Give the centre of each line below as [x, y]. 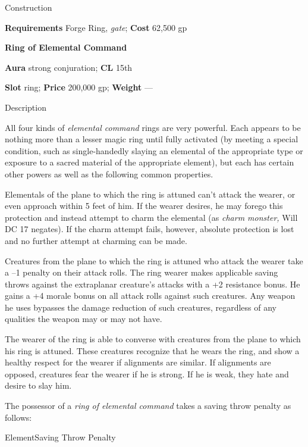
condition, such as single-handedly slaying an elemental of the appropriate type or [154, 150]
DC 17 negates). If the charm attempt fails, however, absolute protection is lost [150, 229]
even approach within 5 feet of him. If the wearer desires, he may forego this [144, 206]
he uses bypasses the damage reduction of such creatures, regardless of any [141, 307]
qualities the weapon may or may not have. [84, 319]
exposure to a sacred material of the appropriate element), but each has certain [150, 162]
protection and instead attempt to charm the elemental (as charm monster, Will [151, 217]
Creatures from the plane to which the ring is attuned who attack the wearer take [154, 260]
